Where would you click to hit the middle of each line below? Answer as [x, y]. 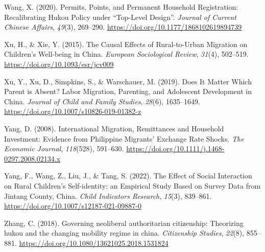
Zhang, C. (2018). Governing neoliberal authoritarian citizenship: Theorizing [124, 223]
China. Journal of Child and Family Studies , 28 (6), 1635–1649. [102, 101]
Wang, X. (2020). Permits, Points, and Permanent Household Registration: [121, 7]
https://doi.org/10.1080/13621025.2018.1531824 [94, 243]
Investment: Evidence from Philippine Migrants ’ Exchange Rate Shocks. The [124, 138]
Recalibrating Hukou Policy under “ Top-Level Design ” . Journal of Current [120, 17]
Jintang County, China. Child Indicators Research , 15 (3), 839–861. [108, 196]
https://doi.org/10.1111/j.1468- [175, 148]
